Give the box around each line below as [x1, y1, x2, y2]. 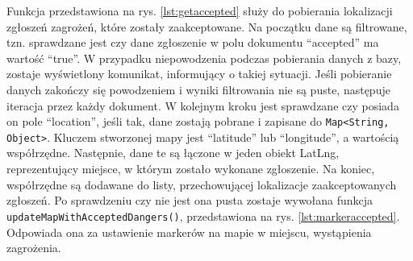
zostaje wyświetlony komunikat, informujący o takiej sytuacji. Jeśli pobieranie [6, 65, 392, 82]
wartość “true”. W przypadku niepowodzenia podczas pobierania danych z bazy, [6, 49, 402, 66]
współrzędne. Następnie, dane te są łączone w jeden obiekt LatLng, [6, 144, 340, 161]
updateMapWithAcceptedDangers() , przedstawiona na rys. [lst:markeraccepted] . [6, 207, 400, 224]
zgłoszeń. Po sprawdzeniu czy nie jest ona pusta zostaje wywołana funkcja [6, 192, 373, 209]
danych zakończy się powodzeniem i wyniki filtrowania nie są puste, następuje [6, 81, 390, 97]
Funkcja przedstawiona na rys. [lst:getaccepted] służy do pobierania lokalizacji [6, 2, 393, 19]
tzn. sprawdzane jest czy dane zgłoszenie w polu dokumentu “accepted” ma [6, 34, 379, 51]
